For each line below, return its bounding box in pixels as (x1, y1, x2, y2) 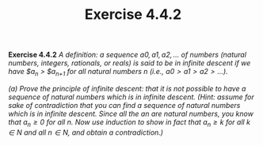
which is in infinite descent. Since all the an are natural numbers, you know (8, 109, 253, 118)
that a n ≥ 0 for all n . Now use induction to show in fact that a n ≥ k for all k (8, 117, 251, 128)
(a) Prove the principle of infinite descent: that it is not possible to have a (8, 84, 246, 93)
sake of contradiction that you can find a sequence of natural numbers (8, 100, 241, 110)
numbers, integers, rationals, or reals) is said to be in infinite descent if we (8, 58, 251, 68)
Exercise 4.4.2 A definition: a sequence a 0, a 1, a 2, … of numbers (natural (8, 50, 247, 60)
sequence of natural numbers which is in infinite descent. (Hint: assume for (8, 92, 255, 102)
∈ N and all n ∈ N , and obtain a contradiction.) (8, 128, 164, 137)
